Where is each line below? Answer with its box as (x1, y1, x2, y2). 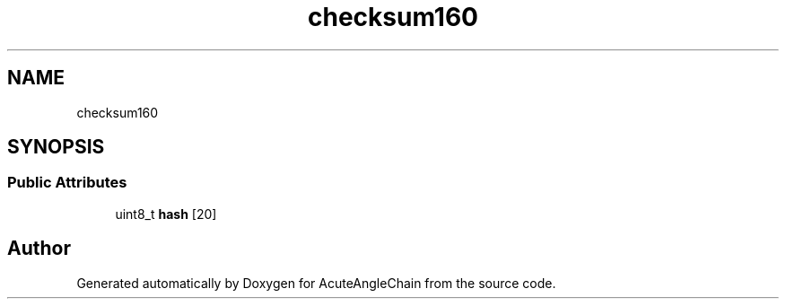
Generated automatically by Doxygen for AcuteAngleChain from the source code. (76, 275, 556, 291)
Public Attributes (7, 173, 127, 192)
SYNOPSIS (7, 136, 105, 159)
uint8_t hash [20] (115, 205, 217, 222)
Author (7, 237, 71, 260)
